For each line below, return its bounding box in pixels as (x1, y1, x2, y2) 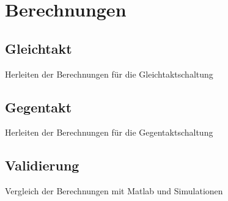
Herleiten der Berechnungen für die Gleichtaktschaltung (5, 67, 213, 80)
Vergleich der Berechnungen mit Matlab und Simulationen (5, 185, 223, 197)
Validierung (5, 156, 79, 175)
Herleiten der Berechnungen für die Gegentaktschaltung (5, 126, 213, 139)
